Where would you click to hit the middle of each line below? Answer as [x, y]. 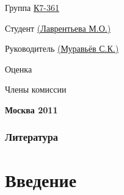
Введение [41, 179]
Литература [32, 137]
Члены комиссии [36, 89]
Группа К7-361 [32, 7]
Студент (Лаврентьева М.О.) [58, 28]
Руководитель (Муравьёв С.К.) [62, 48]
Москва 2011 [31, 109]
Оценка [19, 69]
